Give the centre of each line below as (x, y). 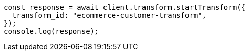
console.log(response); (51, 31)
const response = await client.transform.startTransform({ (125, 7)
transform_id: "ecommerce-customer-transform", (109, 15)
